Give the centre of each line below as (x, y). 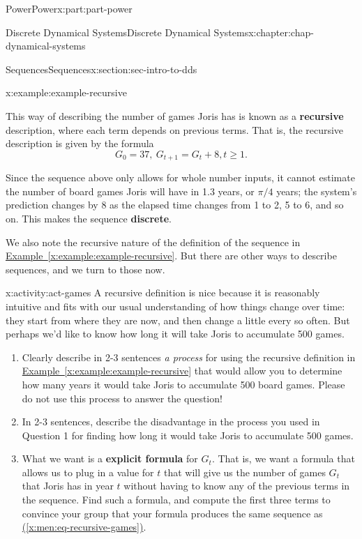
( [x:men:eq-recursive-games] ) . (84, 527)
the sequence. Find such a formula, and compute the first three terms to (176, 500)
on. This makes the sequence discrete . (89, 218)
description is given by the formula (80, 143)
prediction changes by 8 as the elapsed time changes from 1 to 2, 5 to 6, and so (175, 205)
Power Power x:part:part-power (69, 8)
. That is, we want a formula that (283, 458)
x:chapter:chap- (281, 32)
